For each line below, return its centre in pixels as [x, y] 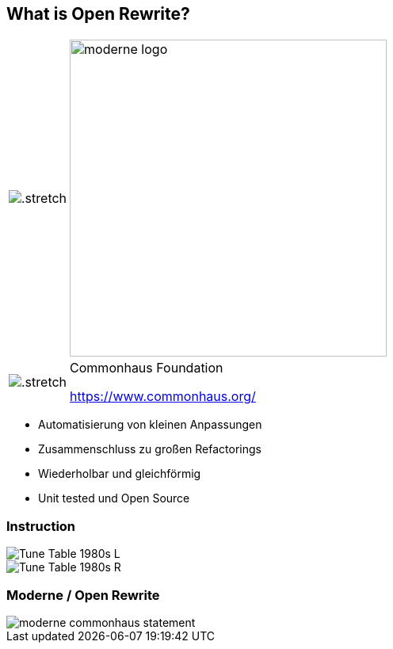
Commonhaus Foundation [147, 368]
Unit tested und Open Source [114, 498]
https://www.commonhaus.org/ [163, 397]
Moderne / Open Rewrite [83, 595]
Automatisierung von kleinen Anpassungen [150, 425]
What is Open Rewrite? [98, 14]
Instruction [41, 526]
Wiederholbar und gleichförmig [120, 474]
